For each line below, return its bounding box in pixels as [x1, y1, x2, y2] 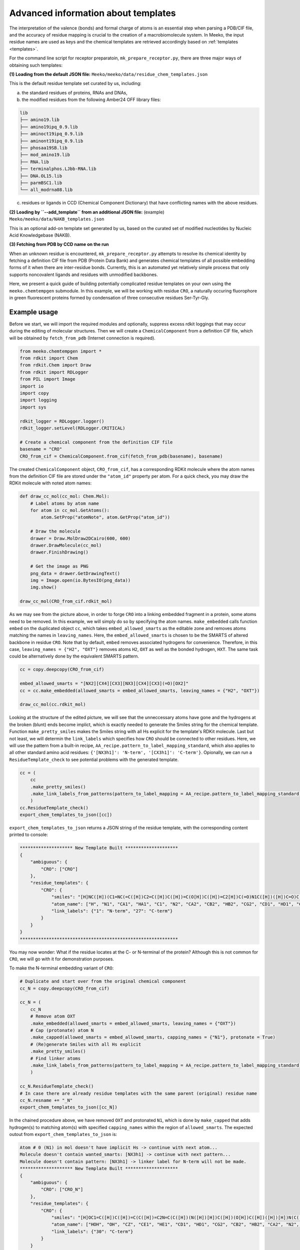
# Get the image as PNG [30, 563, 88, 569]
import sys [19, 404, 46, 410]
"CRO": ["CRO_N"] [40, 1186, 83, 1192]
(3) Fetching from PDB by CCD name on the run [9, 241, 109, 247]
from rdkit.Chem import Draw [19, 362, 91, 368]
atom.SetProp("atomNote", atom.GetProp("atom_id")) [40, 514, 170, 520]
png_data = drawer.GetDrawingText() [30, 570, 120, 576]
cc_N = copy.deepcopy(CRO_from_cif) [19, 985, 110, 991]
